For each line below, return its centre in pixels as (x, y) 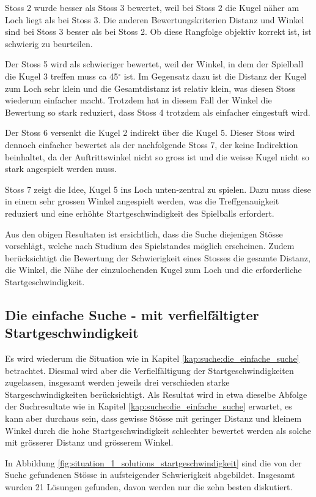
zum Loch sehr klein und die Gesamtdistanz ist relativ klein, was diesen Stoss (150, 88)
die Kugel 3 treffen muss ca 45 (62, 76)
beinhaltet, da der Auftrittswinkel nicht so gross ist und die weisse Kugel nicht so (157, 156)
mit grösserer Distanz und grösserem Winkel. (89, 442)
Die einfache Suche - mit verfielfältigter (132, 314)
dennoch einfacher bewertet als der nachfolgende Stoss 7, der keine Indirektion (152, 144)
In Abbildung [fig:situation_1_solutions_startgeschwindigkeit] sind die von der (153, 462)
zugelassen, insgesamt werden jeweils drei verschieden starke (117, 382)
